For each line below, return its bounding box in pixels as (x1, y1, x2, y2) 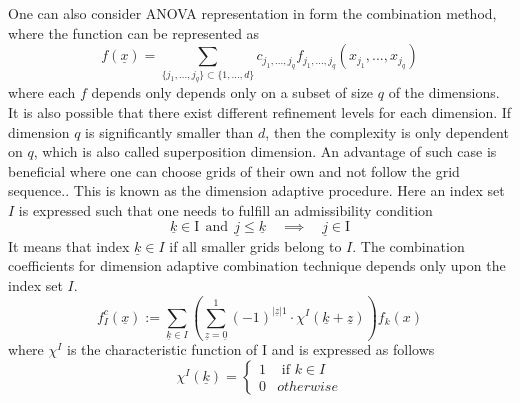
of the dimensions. (388, 82, 500, 103)
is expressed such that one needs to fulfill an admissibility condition (18, 200, 433, 221)
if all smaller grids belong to (169, 235, 342, 256)
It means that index (8, 235, 130, 256)
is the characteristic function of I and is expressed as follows (67, 339, 435, 360)
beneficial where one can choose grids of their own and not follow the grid (8, 160, 460, 181)
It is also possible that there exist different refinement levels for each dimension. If (8, 102, 512, 123)
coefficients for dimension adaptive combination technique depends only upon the (8, 255, 506, 276)
